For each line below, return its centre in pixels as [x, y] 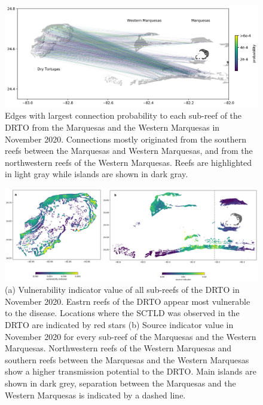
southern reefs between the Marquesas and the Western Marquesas [127, 359]
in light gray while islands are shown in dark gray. [97, 174]
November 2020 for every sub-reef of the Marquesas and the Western [131, 336]
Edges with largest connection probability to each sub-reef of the [123, 115]
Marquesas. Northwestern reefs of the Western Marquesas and [118, 348]
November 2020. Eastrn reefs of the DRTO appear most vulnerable [128, 301]
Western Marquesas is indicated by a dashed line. [95, 395]
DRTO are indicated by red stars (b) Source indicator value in [119, 325]
